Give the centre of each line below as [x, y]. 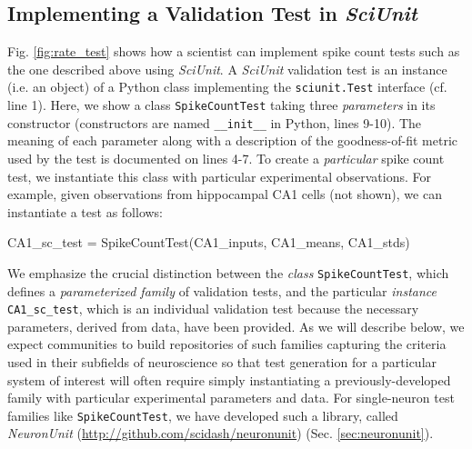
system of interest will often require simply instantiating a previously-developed [229, 379]
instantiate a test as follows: [85, 211]
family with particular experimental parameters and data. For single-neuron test [231, 398]
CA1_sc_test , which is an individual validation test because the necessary [213, 309]
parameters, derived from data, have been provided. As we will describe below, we [236, 326]
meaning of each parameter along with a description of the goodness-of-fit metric [233, 140]
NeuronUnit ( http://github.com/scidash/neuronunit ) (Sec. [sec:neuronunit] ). [221, 433]
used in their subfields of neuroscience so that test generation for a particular [222, 362]
